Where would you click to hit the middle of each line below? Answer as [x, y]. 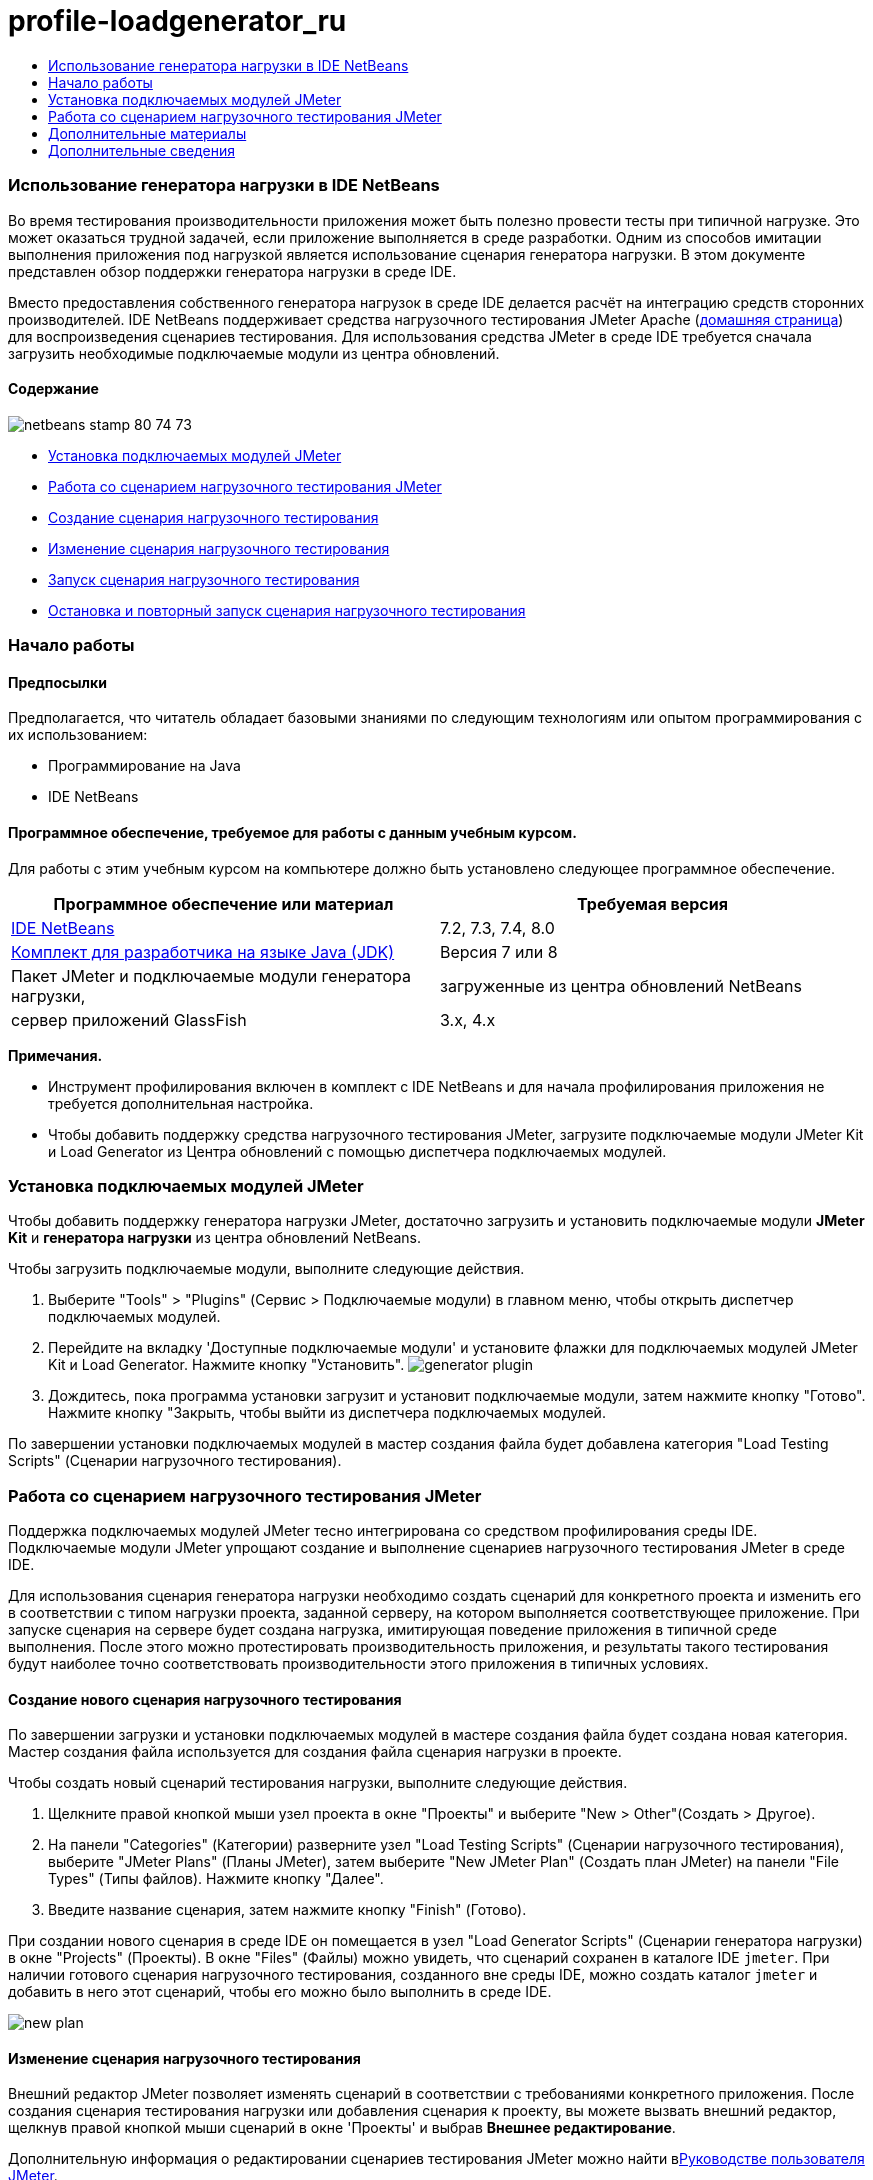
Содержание [53, 389]
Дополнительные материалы [147, 133]
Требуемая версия [652, 903]
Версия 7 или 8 [499, 951]
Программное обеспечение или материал [223, 903]
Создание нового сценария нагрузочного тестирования [205, 1699]
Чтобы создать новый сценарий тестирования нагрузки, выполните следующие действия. [318, 1783]
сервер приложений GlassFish [129, 1019]
